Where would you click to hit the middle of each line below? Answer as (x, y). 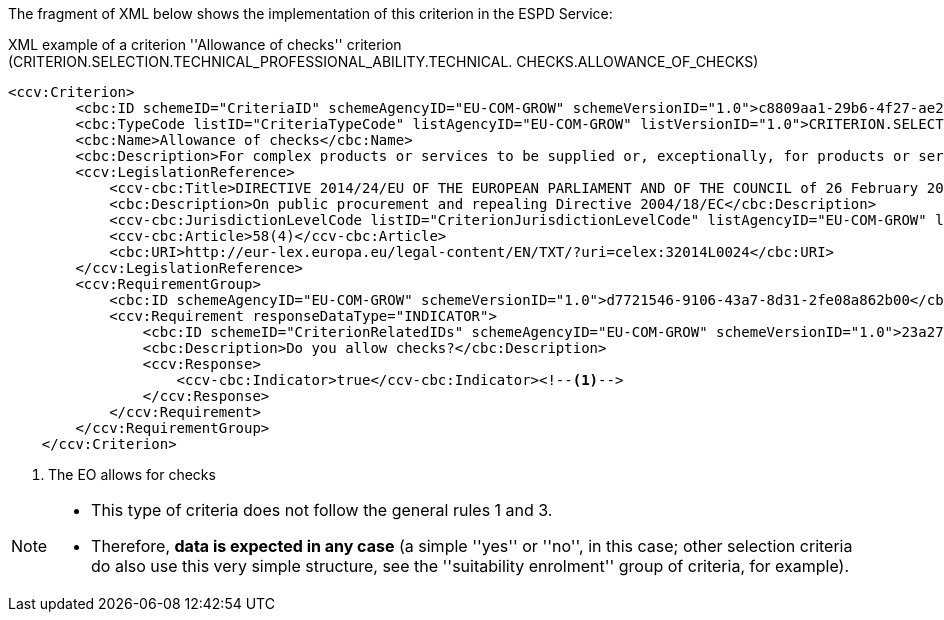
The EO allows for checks (132, 474)
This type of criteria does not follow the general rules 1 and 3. (322, 510)
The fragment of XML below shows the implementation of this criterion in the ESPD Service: (310, 13)
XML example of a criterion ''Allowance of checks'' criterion (205, 44)
